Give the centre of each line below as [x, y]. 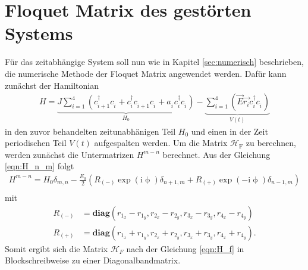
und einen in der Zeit [230, 131]
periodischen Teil [36, 143]
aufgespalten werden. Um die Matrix [161, 143]
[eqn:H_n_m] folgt [40, 166]
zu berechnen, [271, 143]
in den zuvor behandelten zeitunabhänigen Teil [90, 131]
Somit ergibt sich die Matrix [56, 248]
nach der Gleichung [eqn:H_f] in [185, 248]
